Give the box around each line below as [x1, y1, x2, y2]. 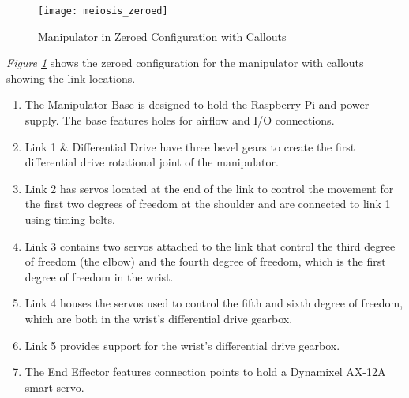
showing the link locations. [6, 69, 136, 86]
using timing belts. [24, 211, 115, 227]
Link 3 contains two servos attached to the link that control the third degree [24, 237, 396, 254]
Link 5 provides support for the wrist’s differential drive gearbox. [24, 337, 340, 353]
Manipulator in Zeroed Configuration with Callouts [38, 28, 287, 44]
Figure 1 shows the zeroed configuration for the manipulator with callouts [6, 54, 364, 71]
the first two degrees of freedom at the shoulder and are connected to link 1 [24, 195, 391, 212]
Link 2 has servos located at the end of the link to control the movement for [24, 180, 394, 196]
